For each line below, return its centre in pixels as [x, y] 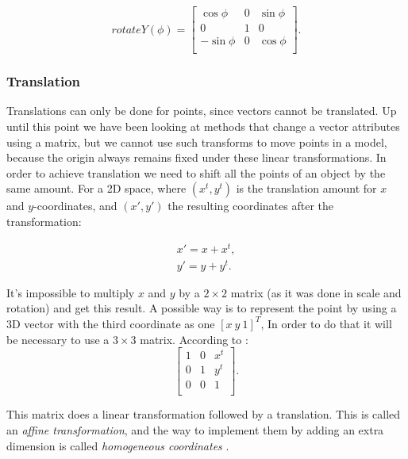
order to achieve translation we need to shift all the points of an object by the [196, 172]
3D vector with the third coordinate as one [111, 323]
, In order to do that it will [326, 323]
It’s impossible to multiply [71, 292]
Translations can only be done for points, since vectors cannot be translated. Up [202, 111]
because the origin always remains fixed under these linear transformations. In [196, 157]
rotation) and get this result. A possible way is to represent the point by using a [202, 308]
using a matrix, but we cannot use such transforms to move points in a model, [197, 142]
